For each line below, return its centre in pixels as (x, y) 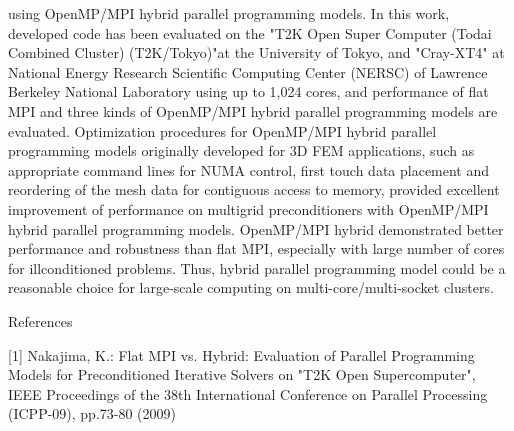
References (40, 320)
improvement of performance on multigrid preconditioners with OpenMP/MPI (248, 208)
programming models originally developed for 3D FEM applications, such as (241, 150)
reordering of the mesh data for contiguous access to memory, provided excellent (254, 189)
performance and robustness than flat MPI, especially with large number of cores (256, 248)
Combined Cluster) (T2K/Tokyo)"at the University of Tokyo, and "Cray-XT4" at (256, 52)
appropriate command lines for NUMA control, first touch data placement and (249, 169)
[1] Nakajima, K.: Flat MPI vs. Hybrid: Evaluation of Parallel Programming (241, 354)
